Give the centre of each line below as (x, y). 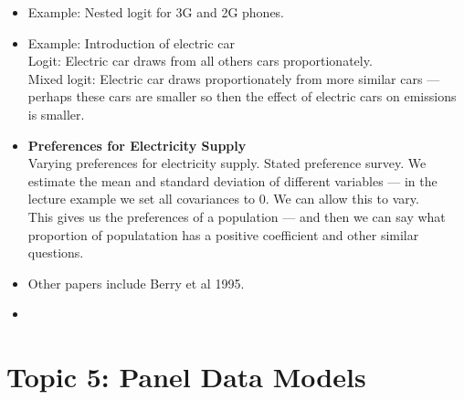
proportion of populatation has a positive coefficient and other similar (223, 234)
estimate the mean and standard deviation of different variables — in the (232, 180)
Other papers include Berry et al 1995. (136, 283)
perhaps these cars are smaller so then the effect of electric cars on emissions (242, 96)
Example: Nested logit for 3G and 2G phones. (156, 12)
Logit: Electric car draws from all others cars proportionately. (200, 61)
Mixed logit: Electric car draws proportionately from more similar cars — (234, 78)
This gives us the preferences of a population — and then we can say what (237, 216)
